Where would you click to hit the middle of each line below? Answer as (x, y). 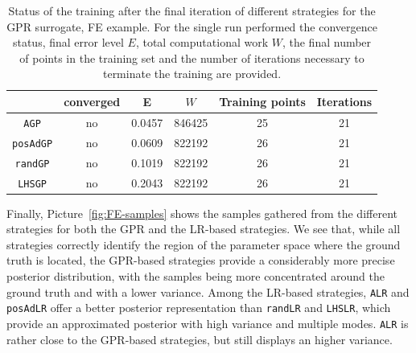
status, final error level (68, 42)
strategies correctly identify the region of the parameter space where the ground (204, 244)
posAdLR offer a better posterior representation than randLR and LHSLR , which (199, 308)
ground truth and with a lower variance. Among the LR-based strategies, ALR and (208, 291)
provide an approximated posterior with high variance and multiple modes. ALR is (208, 323)
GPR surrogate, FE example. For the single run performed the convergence (192, 26)
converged (92, 101)
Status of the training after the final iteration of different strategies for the (192, 10)
